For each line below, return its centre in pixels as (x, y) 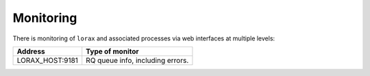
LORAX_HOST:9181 (48, 60)
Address (31, 51)
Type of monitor (113, 51)
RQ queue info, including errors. (137, 60)
